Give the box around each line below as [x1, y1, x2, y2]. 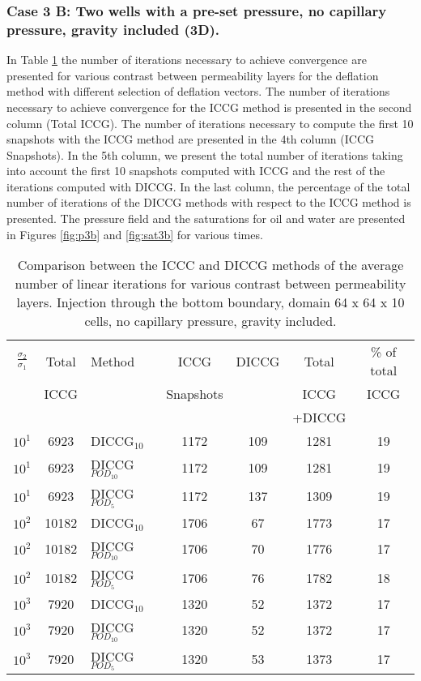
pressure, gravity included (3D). [6, 19, 220, 39]
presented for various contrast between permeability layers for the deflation [6, 66, 379, 84]
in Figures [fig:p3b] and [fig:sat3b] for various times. [6, 225, 263, 242]
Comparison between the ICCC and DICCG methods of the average [17, 255, 404, 275]
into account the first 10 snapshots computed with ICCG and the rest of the [6, 162, 385, 179]
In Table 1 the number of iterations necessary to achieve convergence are [6, 51, 367, 68]
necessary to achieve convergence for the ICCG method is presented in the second [6, 98, 412, 115]
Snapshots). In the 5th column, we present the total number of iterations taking [6, 146, 403, 163]
